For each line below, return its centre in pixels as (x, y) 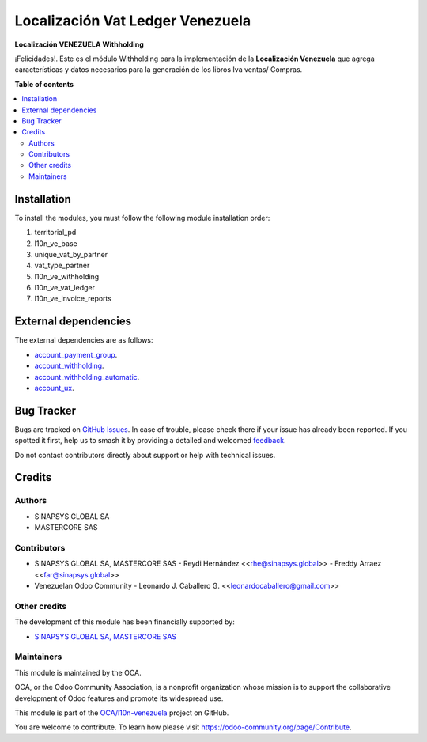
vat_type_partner (62, 266)
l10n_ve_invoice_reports (73, 299)
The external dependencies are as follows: (84, 340)
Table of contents (44, 84)
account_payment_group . (76, 354)
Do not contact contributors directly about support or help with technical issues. (145, 455)
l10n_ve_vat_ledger (64, 288)
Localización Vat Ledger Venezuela (133, 21)
